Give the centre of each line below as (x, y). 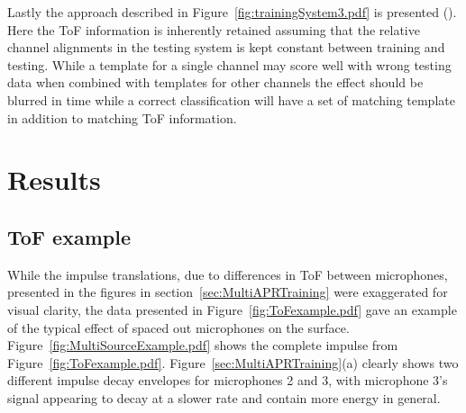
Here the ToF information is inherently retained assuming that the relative (214, 29)
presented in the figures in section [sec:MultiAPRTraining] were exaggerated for (228, 292)
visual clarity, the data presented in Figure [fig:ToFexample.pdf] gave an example (232, 309)
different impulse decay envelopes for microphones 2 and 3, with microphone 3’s (228, 380)
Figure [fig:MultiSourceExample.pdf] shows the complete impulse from (203, 345)
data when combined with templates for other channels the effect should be (215, 82)
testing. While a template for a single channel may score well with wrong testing (229, 64)
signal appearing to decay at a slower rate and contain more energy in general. (224, 397)
